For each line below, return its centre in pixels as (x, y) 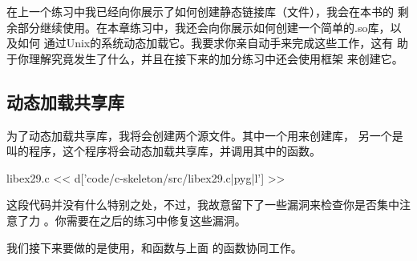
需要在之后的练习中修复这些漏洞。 (156, 220)
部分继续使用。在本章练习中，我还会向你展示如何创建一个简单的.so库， (204, 27)
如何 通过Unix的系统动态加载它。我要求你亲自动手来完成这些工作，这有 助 (213, 43)
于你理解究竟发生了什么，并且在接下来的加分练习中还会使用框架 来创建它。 (205, 58)
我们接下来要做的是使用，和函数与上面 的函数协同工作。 (154, 247)
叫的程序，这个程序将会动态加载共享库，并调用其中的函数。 (164, 151)
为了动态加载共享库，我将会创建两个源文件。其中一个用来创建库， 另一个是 (205, 135)
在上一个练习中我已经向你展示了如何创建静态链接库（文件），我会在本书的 (200, 11)
